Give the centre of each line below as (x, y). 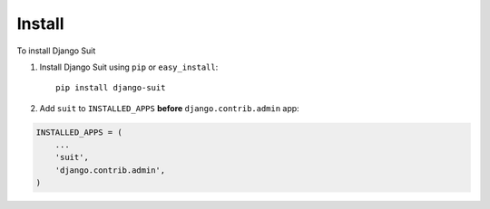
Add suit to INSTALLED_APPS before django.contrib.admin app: (169, 108)
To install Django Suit (56, 51)
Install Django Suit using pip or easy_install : (129, 67)
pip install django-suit (111, 88)
